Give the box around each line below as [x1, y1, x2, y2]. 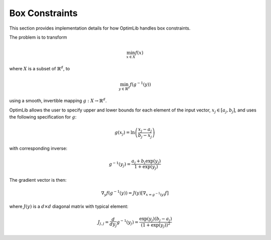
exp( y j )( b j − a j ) [139, 216, 173, 223]
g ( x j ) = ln [114, 130, 135, 137]
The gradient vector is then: [9, 177, 67, 183]
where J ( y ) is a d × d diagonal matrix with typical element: [9, 203, 128, 209]
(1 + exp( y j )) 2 [141, 221, 171, 229]
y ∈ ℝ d [118, 86, 130, 91]
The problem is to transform [9, 34, 67, 40]
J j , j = [97, 219, 109, 226]
